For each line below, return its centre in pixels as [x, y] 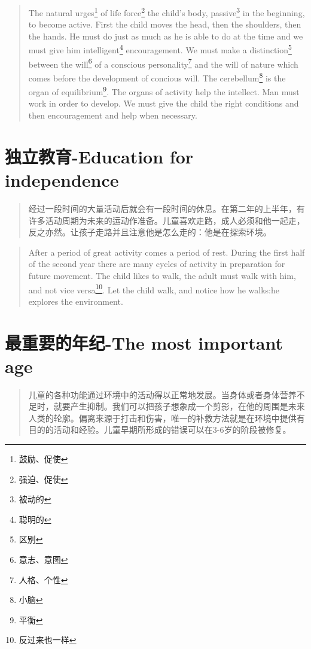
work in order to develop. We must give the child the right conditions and [164, 103]
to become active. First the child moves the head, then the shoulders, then [165, 24]
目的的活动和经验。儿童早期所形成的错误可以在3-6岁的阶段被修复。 [160, 430]
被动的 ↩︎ [35, 499]
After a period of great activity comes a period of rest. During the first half [167, 252]
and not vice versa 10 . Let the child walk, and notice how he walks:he [154, 289]
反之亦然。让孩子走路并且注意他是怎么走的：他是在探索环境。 [150, 232]
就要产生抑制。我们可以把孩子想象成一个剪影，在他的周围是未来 [179, 406]
